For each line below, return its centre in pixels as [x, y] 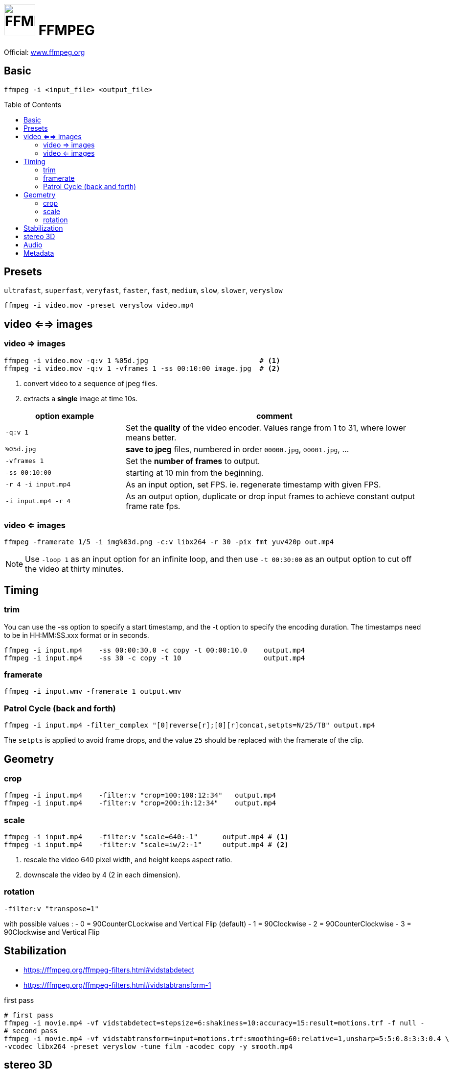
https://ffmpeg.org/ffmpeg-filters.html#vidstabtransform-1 [117, 985]
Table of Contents [33, 104]
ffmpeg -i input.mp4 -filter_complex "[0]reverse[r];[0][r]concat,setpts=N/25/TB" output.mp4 [190, 725]
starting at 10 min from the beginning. [194, 473]
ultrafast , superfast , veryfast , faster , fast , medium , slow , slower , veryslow [143, 291]
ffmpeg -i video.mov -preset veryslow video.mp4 [99, 305]
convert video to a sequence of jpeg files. [91, 383]
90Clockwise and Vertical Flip [52, 932]
